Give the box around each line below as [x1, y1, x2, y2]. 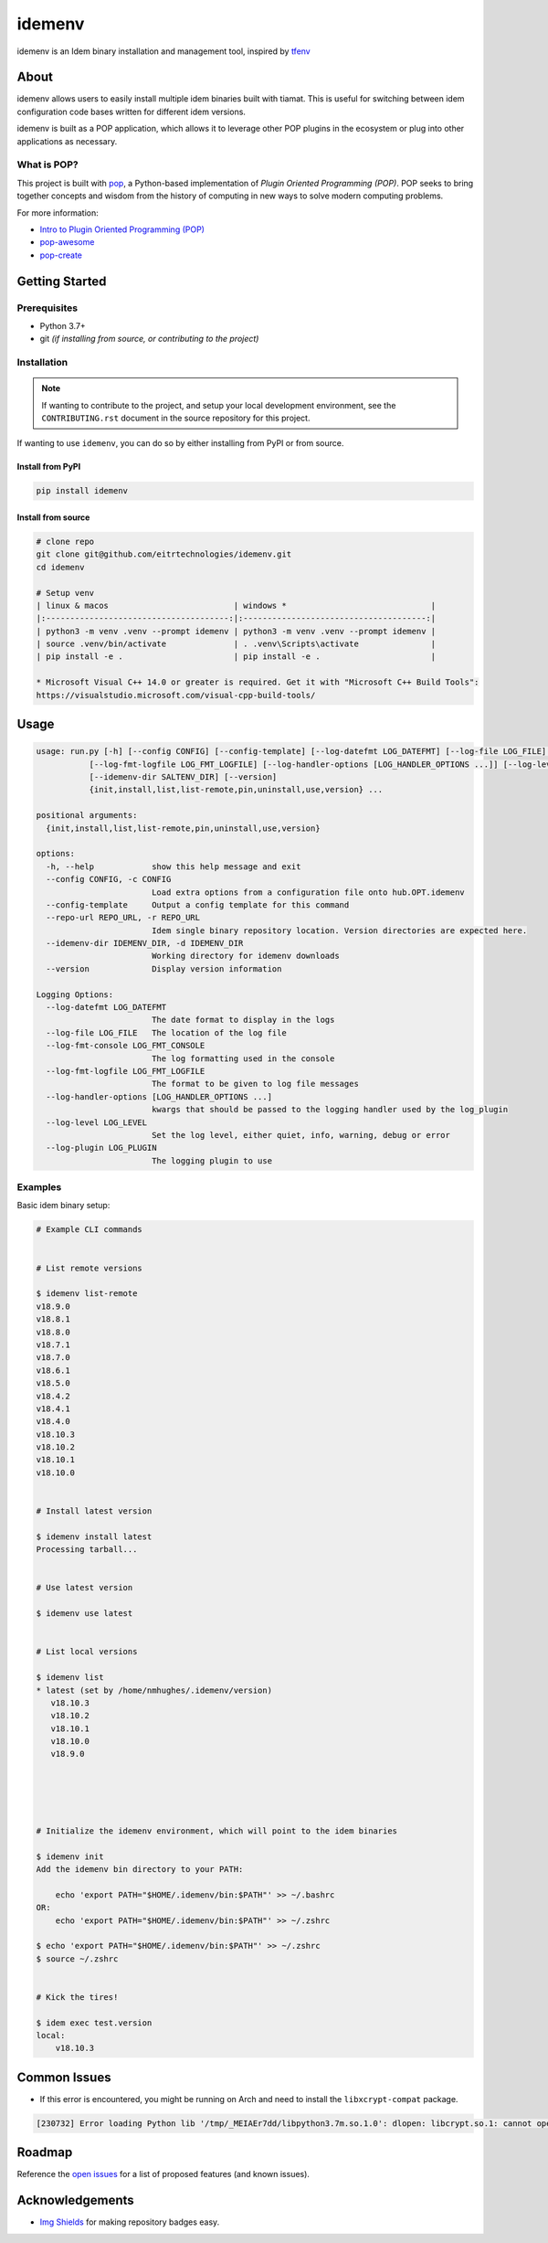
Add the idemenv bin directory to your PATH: [36, 1864, 244, 1874]
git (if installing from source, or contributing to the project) [39, 334, 259, 345]
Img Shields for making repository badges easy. [39, 2216, 220, 2227]
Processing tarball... [36, 1545, 138, 1555]
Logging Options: [36, 989, 114, 1000]
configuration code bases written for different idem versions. [16, 106, 247, 117]
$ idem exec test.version [36, 2017, 153, 2028]
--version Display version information [46, 963, 282, 973]
